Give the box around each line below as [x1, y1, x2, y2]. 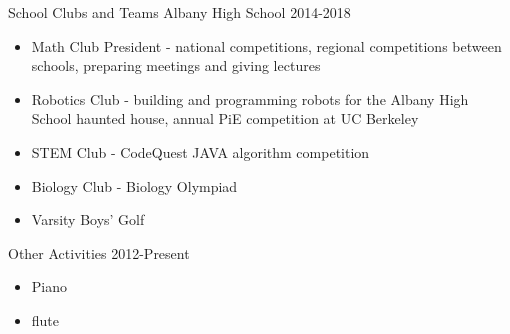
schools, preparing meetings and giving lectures [31, 55, 321, 76]
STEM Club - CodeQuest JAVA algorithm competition [31, 141, 370, 162]
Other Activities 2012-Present [8, 242, 190, 263]
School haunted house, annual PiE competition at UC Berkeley [31, 108, 419, 129]
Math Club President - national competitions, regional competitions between [31, 35, 502, 56]
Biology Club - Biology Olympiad [31, 175, 238, 196]
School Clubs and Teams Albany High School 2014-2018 [8, 2, 351, 22]
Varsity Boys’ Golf [31, 209, 145, 230]
